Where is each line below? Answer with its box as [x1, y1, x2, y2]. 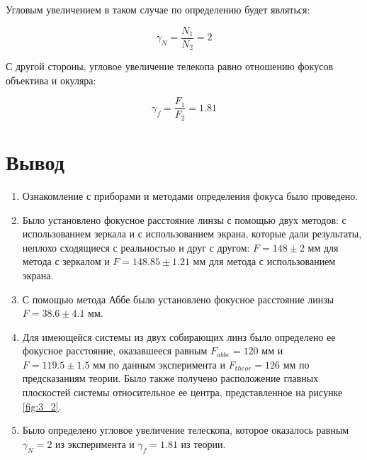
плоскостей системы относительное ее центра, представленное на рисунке [22, 385, 343, 400]
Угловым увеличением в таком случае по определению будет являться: [6, 2, 310, 16]
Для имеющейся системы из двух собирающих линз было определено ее [22, 329, 336, 344]
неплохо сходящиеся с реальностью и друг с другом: [22, 240, 250, 254]
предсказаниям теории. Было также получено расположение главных [22, 371, 319, 386]
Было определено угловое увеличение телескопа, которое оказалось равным [22, 422, 349, 437]
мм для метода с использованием [193, 254, 336, 269]
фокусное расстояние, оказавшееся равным [22, 343, 208, 358]
